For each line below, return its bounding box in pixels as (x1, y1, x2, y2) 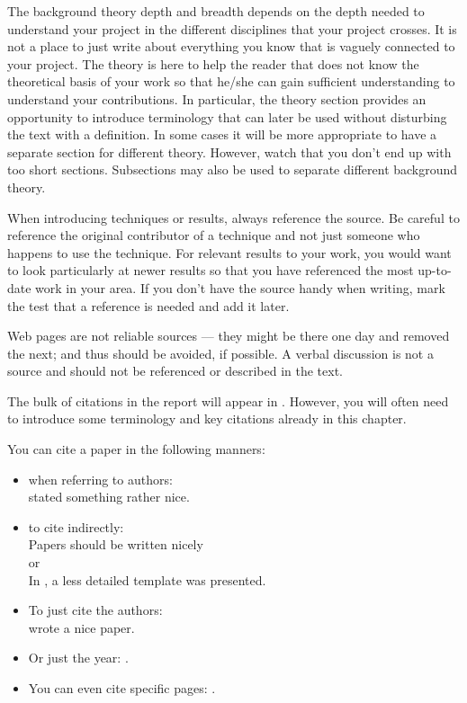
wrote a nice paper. (28, 618, 135, 636)
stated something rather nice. (28, 487, 190, 506)
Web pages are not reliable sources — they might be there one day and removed (7, 326, 450, 345)
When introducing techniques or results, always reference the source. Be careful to (7, 208, 460, 227)
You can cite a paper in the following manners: (7, 440, 265, 458)
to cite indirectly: (28, 517, 124, 536)
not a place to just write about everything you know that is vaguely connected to (7, 37, 455, 56)
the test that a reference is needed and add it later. (7, 296, 290, 315)
